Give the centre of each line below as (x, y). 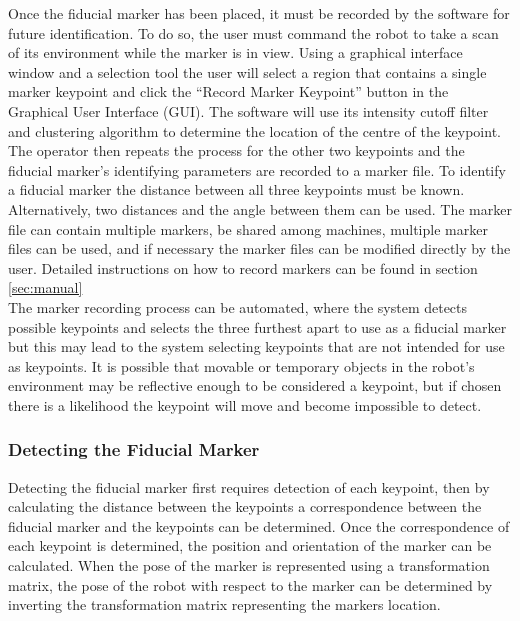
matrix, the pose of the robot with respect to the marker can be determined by (250, 584)
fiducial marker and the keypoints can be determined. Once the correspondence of (259, 525)
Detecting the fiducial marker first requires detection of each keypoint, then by (249, 486)
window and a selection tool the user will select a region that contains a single (247, 71)
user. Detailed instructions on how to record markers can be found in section (243, 267)
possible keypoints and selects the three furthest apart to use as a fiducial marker (257, 326)
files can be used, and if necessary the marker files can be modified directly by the (259, 248)
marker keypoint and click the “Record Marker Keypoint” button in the (228, 91)
